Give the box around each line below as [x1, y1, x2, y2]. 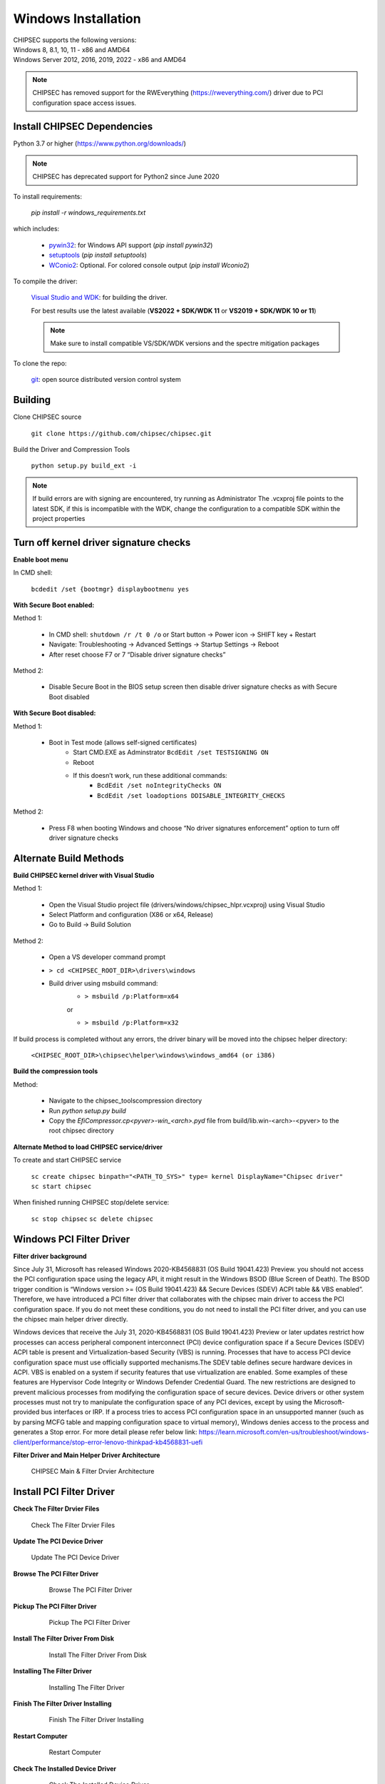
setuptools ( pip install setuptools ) [48, 250, 148, 260]
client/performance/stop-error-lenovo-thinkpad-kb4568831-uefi [13, 1438, 203, 1446]
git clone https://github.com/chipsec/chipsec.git [31, 429, 212, 437]
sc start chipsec [31, 1182, 92, 1190]
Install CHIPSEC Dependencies [13, 121, 153, 133]
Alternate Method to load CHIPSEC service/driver [13, 1142, 163, 1151]
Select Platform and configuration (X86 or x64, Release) [48, 911, 214, 919]
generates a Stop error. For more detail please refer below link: [13, 1428, 197, 1436]
